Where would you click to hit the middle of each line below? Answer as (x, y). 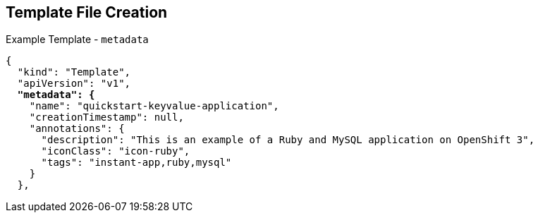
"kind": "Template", (74, 72)
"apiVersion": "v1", (74, 84)
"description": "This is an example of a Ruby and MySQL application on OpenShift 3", (288, 140)
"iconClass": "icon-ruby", (116, 151)
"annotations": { (77, 129)
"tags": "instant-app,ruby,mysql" (136, 163)
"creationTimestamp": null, (106, 117)
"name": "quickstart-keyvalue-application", (154, 106)
